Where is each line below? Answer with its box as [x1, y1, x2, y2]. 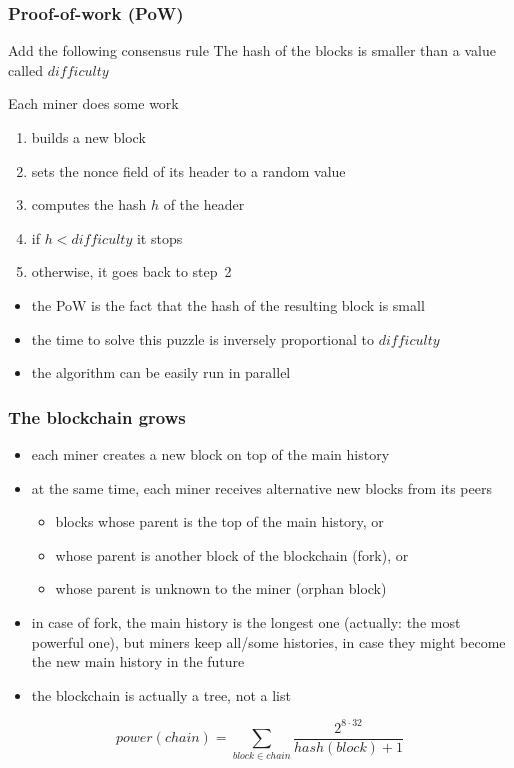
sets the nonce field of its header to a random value [31, 160, 346, 181]
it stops [136, 227, 183, 248]
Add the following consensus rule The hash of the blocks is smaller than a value [8, 40, 496, 61]
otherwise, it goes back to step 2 [31, 261, 232, 282]
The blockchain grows [8, 404, 186, 429]
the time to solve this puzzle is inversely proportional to [31, 328, 375, 349]
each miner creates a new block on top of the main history [31, 443, 390, 464]
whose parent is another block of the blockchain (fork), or [55, 544, 409, 565]
